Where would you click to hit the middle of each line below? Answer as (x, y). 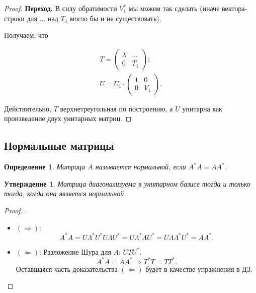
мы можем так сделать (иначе (174, 8)
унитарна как (202, 108)
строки (14, 18)
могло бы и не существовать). (116, 18)
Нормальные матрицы (59, 145)
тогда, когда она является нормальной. (65, 193)
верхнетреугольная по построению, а (116, 108)
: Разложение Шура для (75, 251)
